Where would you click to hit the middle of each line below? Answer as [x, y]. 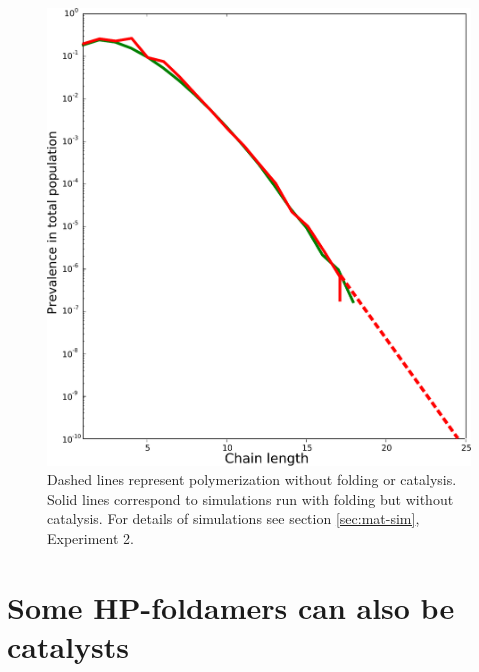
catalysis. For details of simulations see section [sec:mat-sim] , [233, 518]
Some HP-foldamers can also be [231, 606]
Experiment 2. [90, 537]
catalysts [68, 645]
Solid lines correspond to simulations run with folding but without [250, 498]
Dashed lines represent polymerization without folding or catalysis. [252, 479]
